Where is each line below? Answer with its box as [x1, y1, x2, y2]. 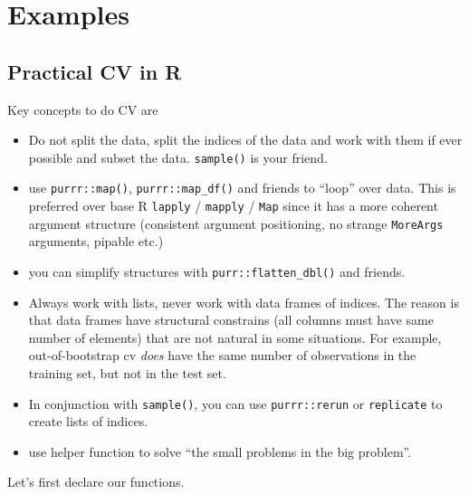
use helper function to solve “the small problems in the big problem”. [28, 442, 412, 461]
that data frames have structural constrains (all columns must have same [28, 310, 434, 329]
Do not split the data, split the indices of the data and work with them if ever [28, 130, 463, 149]
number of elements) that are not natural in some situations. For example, [28, 328, 442, 347]
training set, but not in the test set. [28, 364, 226, 383]
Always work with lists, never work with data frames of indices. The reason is [28, 292, 459, 311]
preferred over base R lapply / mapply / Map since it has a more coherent [28, 196, 438, 215]
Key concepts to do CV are [7, 100, 158, 119]
